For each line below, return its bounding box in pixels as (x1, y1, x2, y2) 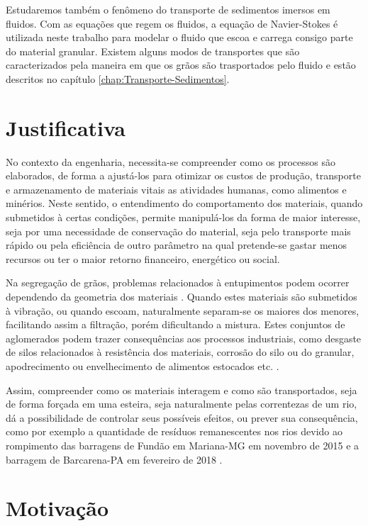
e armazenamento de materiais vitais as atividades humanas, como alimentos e (6, 181, 347, 196)
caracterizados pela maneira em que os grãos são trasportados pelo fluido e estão (6, 57, 356, 72)
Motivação (6, 493, 109, 522)
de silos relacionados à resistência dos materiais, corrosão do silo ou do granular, (6, 345, 355, 359)
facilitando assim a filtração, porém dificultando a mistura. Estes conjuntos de (6, 317, 345, 332)
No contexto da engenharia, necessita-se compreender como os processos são (6, 154, 336, 169)
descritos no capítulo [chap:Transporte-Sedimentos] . (6, 71, 230, 86)
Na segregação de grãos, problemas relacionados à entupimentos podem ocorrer (6, 275, 350, 290)
